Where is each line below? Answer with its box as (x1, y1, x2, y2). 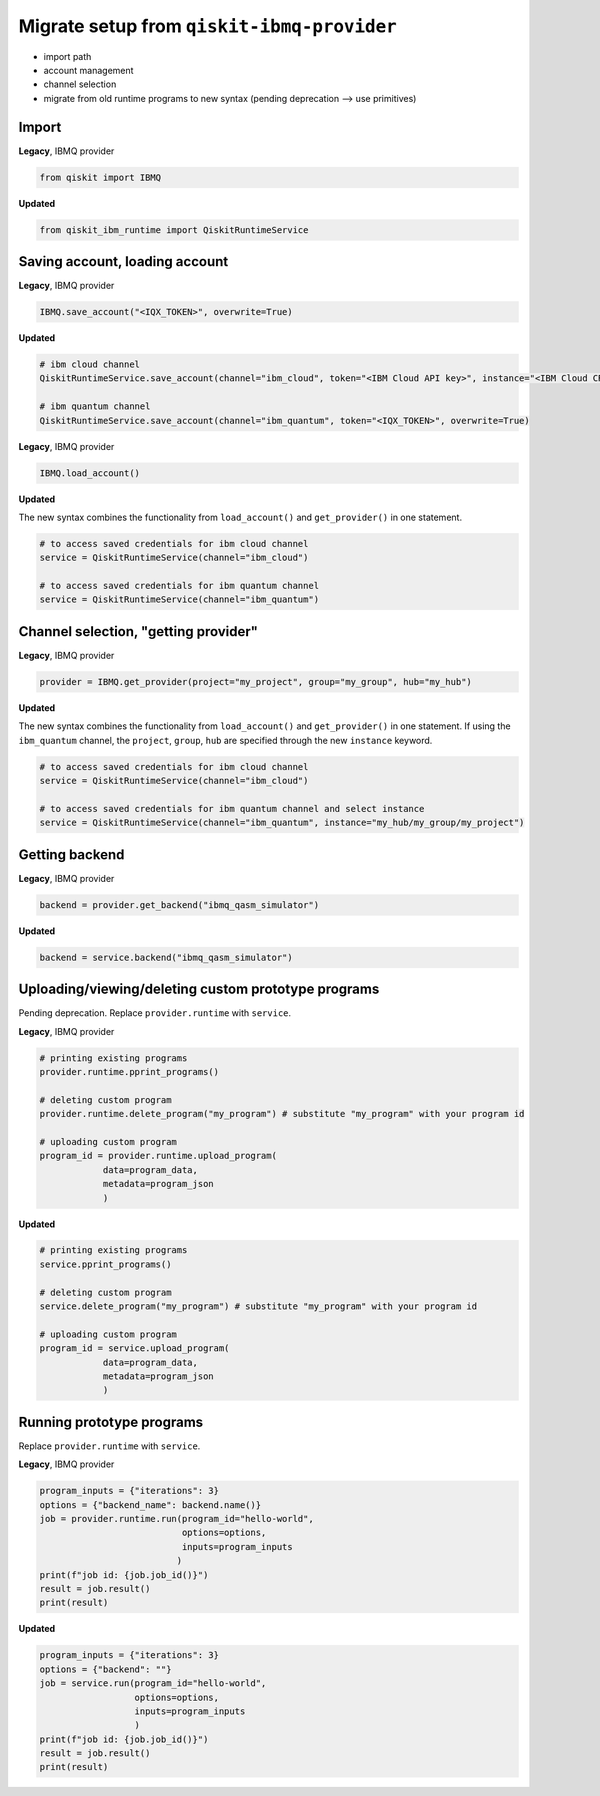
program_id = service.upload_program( (39, 1343, 230, 1354)
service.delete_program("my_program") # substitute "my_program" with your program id (39, 1301, 478, 1312)
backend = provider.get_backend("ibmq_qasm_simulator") (39, 899, 320, 910)
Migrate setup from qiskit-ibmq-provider (18, 15, 397, 37)
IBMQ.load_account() (39, 467, 140, 479)
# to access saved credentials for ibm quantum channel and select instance (39, 803, 425, 814)
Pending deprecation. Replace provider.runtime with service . (18, 1007, 292, 1019)
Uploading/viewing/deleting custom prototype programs (18, 981, 380, 998)
